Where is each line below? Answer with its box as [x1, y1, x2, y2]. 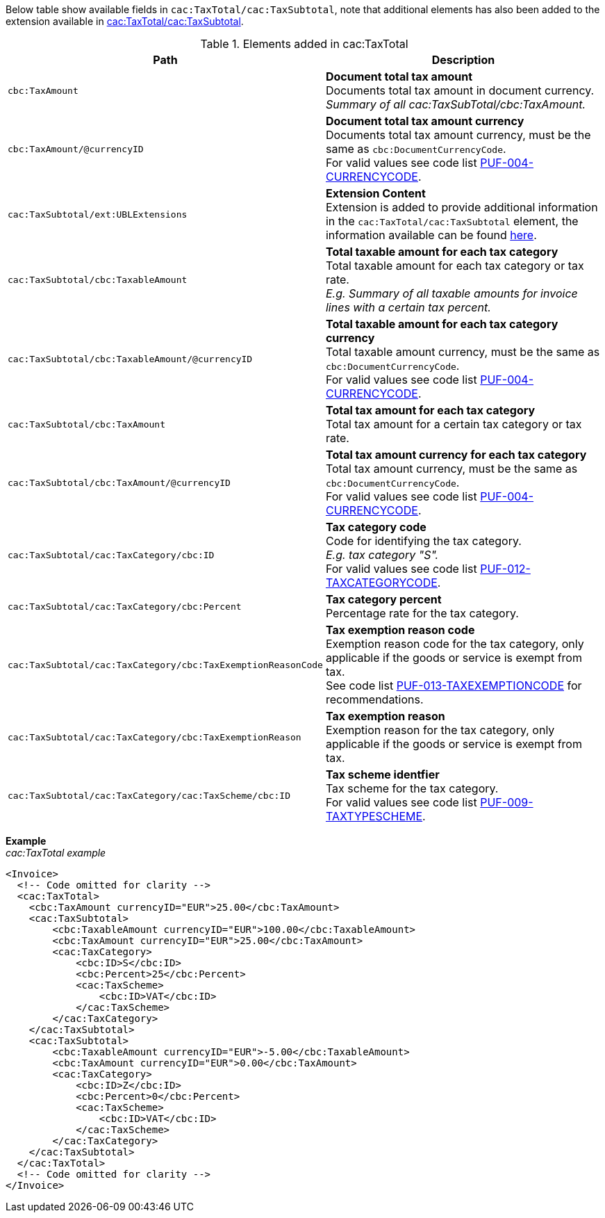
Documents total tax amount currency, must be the [325, 128, 591, 142]
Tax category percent [325, 592, 442, 606]
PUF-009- [480, 795, 533, 809]
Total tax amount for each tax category [325, 403, 536, 417]
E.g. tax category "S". [325, 548, 439, 562]
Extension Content [325, 186, 426, 200]
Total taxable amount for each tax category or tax [325, 259, 584, 273]
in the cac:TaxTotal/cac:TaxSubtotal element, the [325, 214, 579, 228]
